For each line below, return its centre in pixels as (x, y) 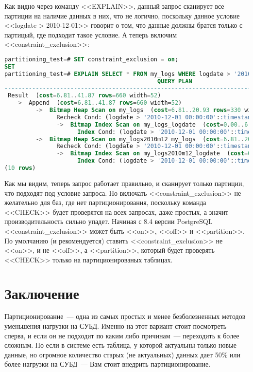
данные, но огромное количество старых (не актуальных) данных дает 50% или (122, 354)
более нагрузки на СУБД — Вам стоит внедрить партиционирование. (108, 364)
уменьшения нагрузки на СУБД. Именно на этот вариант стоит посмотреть (116, 326)
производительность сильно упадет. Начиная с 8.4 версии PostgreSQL (109, 221)
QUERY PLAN (175, 81)
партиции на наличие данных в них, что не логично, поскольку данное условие (122, 15)
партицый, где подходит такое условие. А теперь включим (91, 34)
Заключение (42, 293)
